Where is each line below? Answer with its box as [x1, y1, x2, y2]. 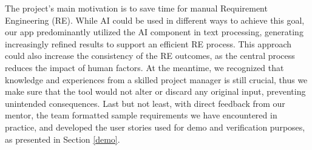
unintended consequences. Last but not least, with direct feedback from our [5, 97, 285, 109]
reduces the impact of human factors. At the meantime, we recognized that [5, 61, 284, 73]
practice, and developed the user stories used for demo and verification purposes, [5, 120, 305, 133]
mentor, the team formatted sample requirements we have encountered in [5, 109, 277, 121]
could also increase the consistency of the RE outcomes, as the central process [5, 49, 295, 62]
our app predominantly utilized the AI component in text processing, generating [5, 26, 304, 38]
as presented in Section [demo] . [5, 132, 120, 145]
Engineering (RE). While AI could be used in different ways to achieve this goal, [5, 13, 305, 26]
